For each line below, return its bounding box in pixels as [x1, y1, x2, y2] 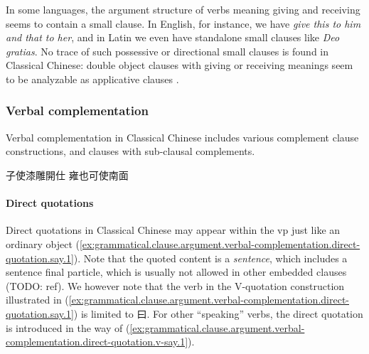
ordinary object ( [6, 236, 80, 251]
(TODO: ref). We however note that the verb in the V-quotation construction [6, 278, 345, 293]
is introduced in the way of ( [6, 320, 130, 335]
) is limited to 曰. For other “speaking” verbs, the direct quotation [73, 306, 363, 321]
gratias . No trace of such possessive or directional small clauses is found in [6, 43, 329, 58]
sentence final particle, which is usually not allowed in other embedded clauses [6, 264, 347, 279]
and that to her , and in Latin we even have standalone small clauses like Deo [6, 30, 340, 45]
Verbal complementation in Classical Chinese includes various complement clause [6, 129, 359, 144]
